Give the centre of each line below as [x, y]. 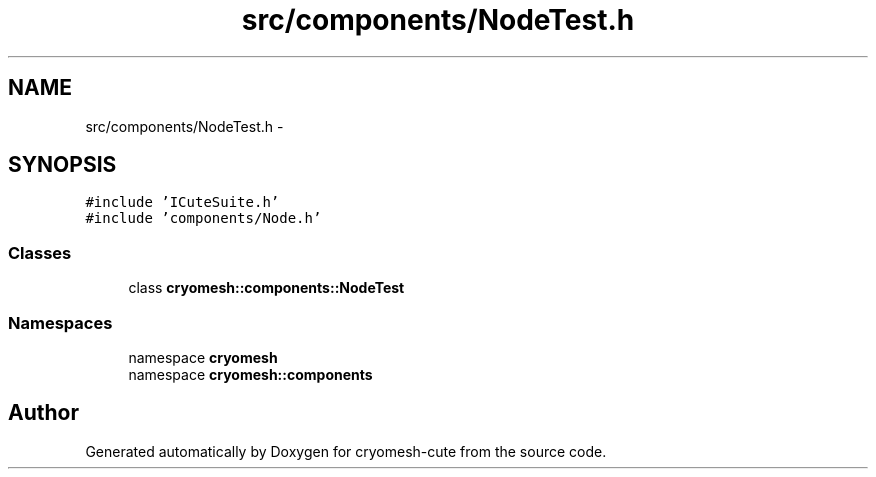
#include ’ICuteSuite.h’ [182, 202]
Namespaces [60, 322]
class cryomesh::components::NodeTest [266, 288]
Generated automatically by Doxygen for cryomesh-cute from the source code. [346, 451]
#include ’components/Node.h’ [203, 218]
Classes [40, 252]
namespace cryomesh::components [250, 374]
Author [43, 413]
